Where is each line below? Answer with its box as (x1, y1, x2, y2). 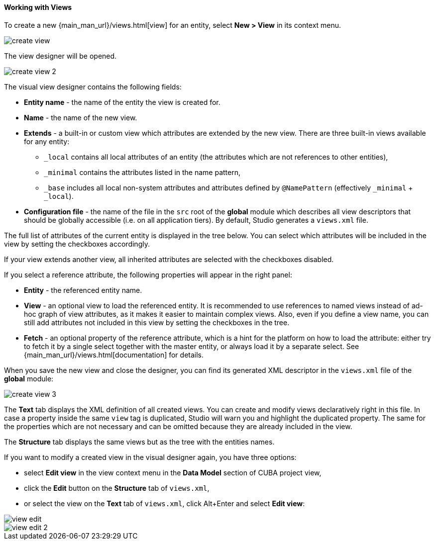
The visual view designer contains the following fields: (4, 82, 182, 91)
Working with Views (4, 3, 72, 11)
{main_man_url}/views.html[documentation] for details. (24, 350, 204, 359)
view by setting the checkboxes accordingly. (4, 239, 150, 248)
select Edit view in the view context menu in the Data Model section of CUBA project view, (24, 468, 322, 477)
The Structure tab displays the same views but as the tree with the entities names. (4, 437, 275, 446)
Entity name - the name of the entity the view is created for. (24, 97, 220, 106)
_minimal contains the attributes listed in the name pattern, (44, 168, 240, 177)
